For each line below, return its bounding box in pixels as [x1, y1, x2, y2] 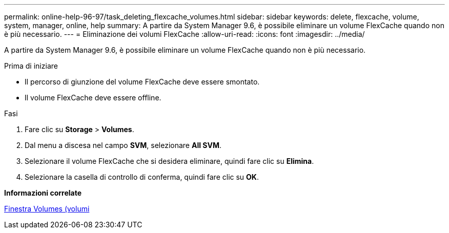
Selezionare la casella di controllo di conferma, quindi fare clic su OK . [25, 173, 259, 181]
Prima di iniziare [4, 61, 58, 70]
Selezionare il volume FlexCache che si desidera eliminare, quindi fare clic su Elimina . [25, 157, 314, 165]
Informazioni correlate [4, 188, 82, 197]
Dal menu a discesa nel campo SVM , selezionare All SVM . [25, 141, 222, 150]
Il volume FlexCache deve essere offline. [25, 93, 161, 102]
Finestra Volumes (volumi [4, 204, 90, 213]
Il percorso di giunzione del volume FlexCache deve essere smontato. [25, 77, 260, 86]
